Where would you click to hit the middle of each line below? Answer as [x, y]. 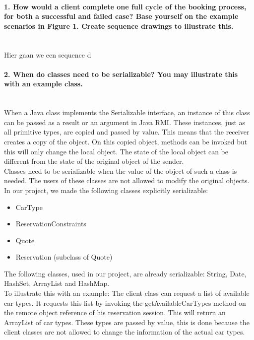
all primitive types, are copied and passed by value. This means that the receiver [127, 132]
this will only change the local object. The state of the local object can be [116, 151]
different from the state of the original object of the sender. [94, 161]
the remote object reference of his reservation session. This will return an [115, 312]
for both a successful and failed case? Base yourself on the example [121, 16]
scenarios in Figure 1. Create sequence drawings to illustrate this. [119, 26]
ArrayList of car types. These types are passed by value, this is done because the [127, 322]
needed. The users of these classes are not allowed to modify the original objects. [127, 180]
